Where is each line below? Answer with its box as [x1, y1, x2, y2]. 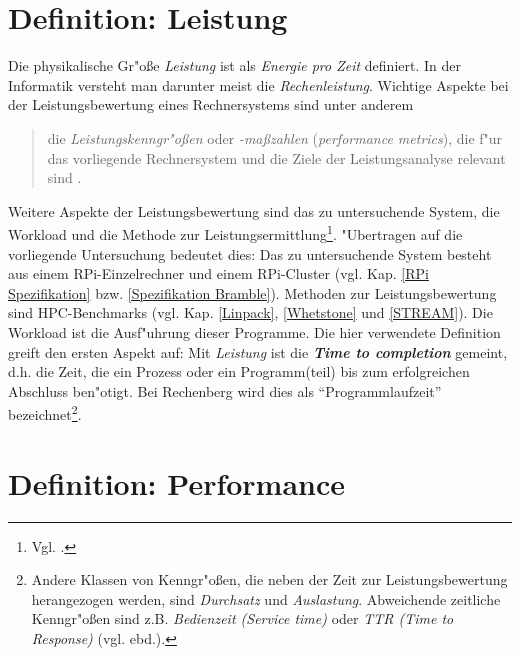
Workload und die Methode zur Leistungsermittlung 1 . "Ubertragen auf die [8, 221, 463, 244]
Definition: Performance [8, 462, 346, 503]
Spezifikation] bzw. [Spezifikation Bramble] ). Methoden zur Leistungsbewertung [8, 282, 497, 303]
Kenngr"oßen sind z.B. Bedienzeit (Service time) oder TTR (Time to [31, 608, 454, 629]
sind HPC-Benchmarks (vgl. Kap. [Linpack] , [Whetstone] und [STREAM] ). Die [8, 302, 493, 323]
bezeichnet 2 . [8, 401, 82, 424]
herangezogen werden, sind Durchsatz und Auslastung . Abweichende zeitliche [31, 588, 501, 609]
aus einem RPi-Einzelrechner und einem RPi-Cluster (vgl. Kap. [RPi [8, 263, 429, 284]
